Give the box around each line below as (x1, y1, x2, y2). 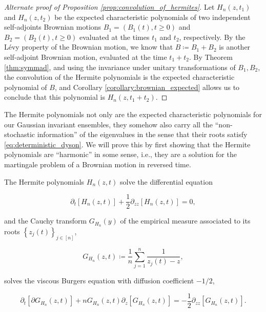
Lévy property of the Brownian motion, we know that (4, 41, 173, 52)
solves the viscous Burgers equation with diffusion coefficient (4, 275, 194, 285)
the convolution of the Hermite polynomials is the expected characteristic (4, 72, 235, 82)
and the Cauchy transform (4, 215, 87, 226)
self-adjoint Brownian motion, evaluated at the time (4, 51, 167, 62)
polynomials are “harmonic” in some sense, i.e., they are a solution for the (4, 149, 237, 160)
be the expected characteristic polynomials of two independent (54, 11, 251, 22)
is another (219, 41, 251, 52)
